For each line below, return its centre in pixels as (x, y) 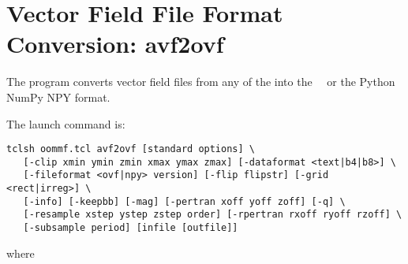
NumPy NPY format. (58, 97)
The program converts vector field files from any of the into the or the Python (201, 82)
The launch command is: (66, 123)
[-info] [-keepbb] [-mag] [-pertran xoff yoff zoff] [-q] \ (184, 201)
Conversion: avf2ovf (115, 44)
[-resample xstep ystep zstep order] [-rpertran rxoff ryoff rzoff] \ (213, 215)
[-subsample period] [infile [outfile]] (131, 228)
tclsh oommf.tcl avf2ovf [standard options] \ (131, 149)
